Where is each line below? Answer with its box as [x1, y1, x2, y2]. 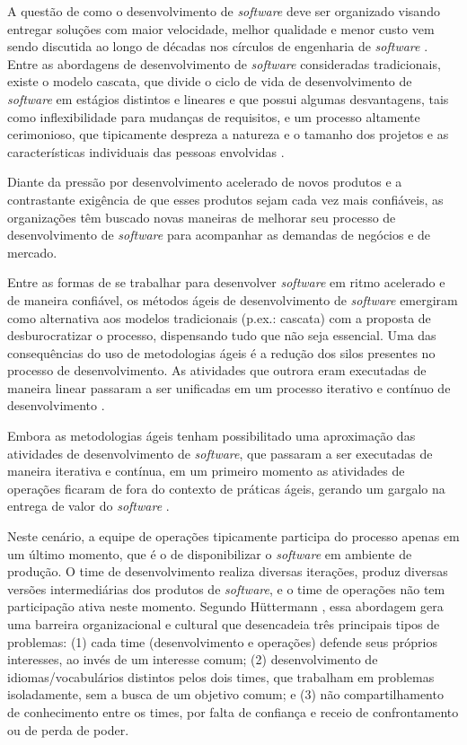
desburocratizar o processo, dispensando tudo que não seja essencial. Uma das [7, 326, 436, 345]
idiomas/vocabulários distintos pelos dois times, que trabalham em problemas [7, 667, 435, 686]
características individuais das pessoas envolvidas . [7, 142, 285, 161]
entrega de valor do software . [7, 496, 170, 515]
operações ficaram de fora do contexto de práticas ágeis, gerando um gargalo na [7, 478, 445, 497]
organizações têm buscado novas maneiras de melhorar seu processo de [7, 207, 396, 226]
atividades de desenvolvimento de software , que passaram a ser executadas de [7, 443, 433, 462]
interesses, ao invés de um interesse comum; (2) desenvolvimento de [7, 650, 378, 669]
